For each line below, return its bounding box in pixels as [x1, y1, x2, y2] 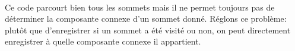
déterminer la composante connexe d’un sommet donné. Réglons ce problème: [5, 12, 287, 25]
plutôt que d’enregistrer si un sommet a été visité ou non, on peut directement [5, 23, 291, 36]
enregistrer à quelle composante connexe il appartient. [5, 35, 201, 47]
